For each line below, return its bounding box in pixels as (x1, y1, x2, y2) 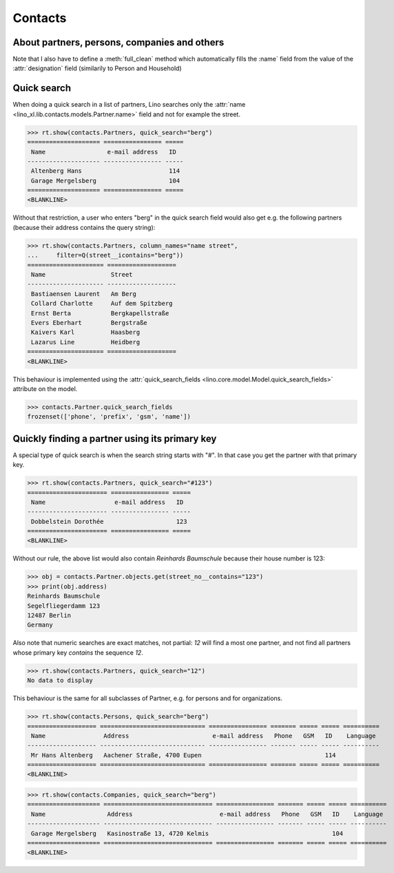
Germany (27, 621, 53, 629)
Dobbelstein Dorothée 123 (31, 517, 187, 525)
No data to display (27, 677, 93, 684)
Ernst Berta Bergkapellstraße (31, 309, 169, 317)
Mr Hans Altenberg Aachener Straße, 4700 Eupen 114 (31, 751, 337, 759)
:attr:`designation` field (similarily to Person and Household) (12, 64, 182, 72)
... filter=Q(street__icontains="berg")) (27, 251, 184, 260)
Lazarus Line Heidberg (31, 338, 141, 346)
